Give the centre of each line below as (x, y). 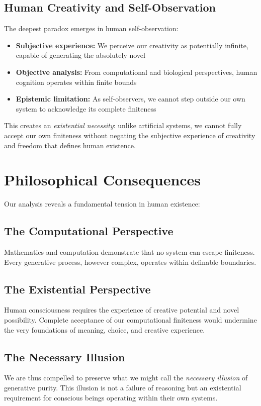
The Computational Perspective (89, 231)
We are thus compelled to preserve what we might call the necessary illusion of (126, 378)
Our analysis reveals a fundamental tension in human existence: (102, 204)
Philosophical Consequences (103, 180)
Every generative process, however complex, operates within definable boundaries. (130, 262)
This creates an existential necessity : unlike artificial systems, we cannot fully (123, 125)
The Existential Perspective (77, 289)
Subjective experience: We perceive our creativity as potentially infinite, (132, 45)
